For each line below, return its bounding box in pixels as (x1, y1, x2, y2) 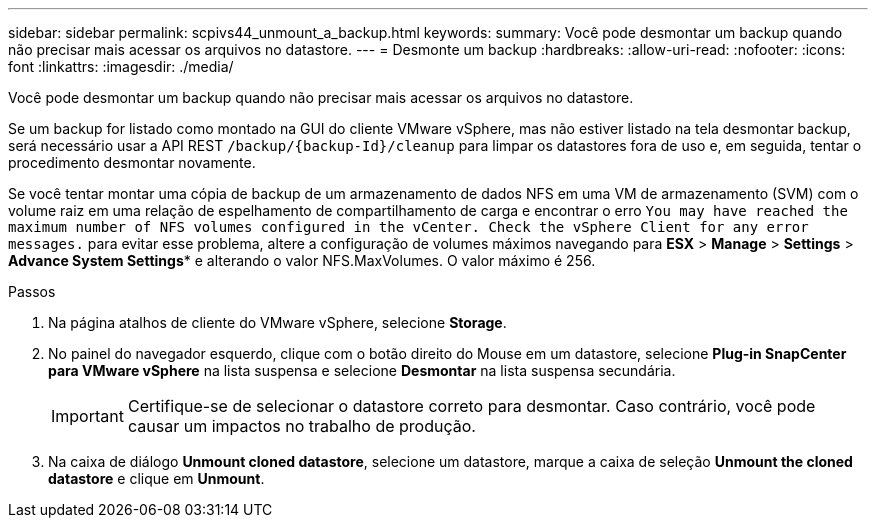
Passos (8, 283, 56, 300)
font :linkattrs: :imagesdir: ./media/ (8, 58, 234, 75)
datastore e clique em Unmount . (48, 470, 265, 487)
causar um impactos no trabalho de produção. (127, 416, 476, 436)
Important (51, 406, 124, 426)
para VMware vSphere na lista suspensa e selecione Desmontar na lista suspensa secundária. (48, 362, 676, 379)
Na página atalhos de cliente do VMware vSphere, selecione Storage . (48, 314, 507, 331)
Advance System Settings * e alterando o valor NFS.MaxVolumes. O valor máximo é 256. (8, 252, 596, 269)
